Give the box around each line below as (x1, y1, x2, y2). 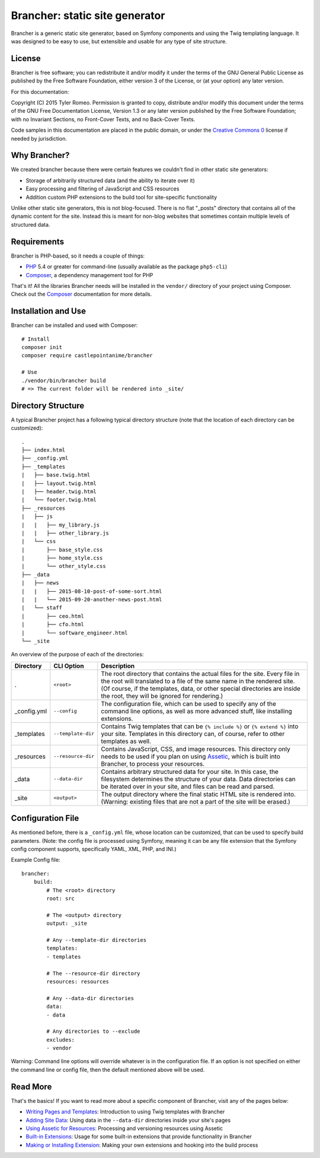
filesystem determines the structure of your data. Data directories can (101, 775, 296, 783)
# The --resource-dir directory (46, 970, 140, 976)
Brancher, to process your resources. (101, 760, 205, 768)
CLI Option (53, 662, 84, 670)
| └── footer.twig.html (21, 496, 97, 503)
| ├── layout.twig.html (21, 480, 97, 487)
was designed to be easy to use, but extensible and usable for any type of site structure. (11, 37, 228, 45)
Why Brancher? (11, 150, 70, 160)
